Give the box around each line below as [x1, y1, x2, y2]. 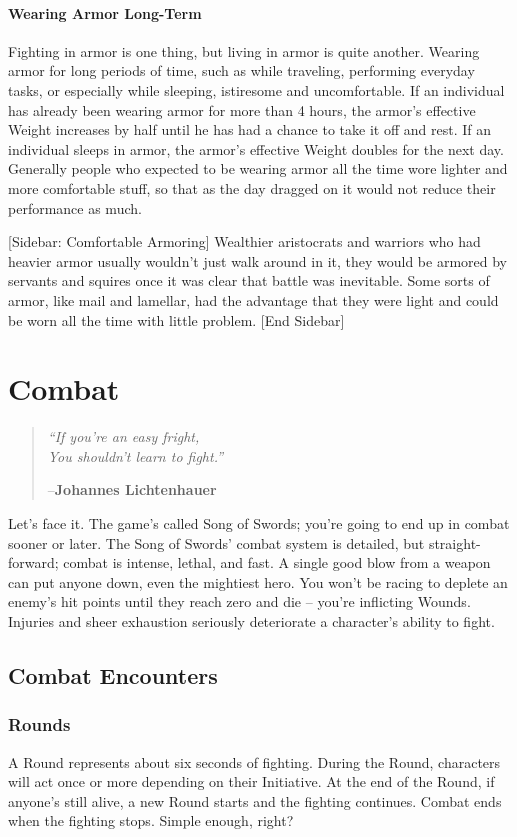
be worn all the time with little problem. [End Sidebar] [8, 309, 345, 330]
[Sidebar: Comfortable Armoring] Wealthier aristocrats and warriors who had [8, 231, 481, 252]
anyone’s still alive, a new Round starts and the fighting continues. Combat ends [8, 790, 502, 811]
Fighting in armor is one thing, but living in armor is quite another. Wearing [8, 40, 480, 61]
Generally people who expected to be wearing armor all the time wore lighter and [8, 158, 508, 179]
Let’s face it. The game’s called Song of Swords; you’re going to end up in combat [8, 513, 510, 534]
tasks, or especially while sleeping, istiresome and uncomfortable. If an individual [8, 79, 505, 100]
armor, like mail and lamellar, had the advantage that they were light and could [8, 289, 499, 310]
